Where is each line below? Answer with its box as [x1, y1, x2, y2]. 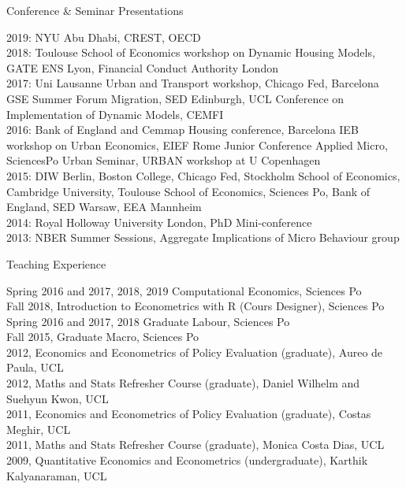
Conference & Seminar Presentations [6, 2, 184, 18]
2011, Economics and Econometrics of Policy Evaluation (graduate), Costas [6, 406, 371, 422]
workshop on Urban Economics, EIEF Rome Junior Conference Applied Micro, [6, 136, 388, 153]
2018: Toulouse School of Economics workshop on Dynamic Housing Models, [6, 44, 375, 61]
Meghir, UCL [6, 420, 71, 437]
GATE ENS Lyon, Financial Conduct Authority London [6, 59, 278, 76]
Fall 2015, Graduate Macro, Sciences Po [6, 328, 199, 345]
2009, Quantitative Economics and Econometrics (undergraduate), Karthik [6, 452, 368, 469]
